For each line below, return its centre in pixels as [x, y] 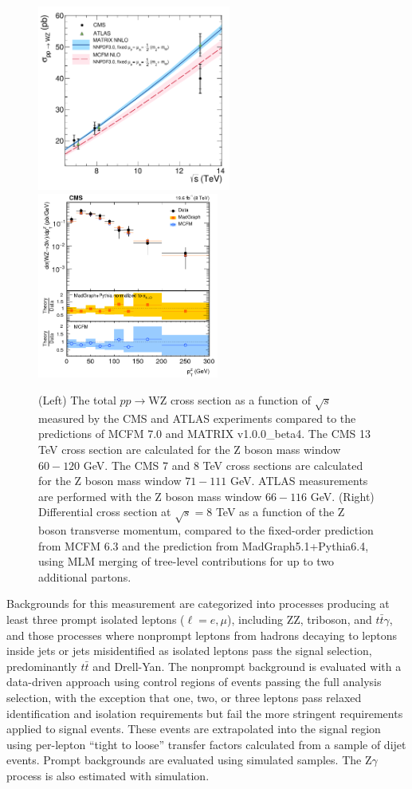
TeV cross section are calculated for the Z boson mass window [190, 449]
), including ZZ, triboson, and [300, 619]
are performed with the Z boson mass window [150, 496]
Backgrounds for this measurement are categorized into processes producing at [198, 604]
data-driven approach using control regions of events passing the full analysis [194, 682]
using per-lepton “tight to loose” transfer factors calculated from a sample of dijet [206, 744]
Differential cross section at [105, 512]
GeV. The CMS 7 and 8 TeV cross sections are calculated [223, 465]
